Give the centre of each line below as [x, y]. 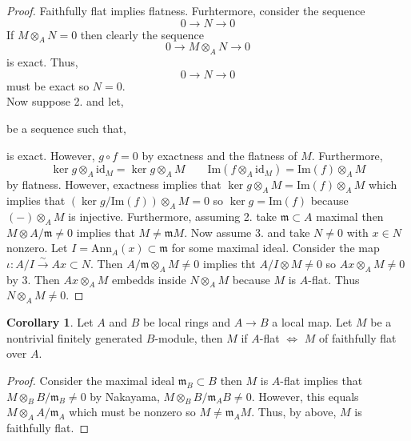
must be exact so [48, 85]
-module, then [189, 337]
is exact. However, [51, 155]
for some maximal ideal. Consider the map [275, 248]
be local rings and [187, 322]
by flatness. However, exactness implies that [114, 184]
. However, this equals [305, 396]
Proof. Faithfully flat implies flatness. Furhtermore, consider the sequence [186, 10]
